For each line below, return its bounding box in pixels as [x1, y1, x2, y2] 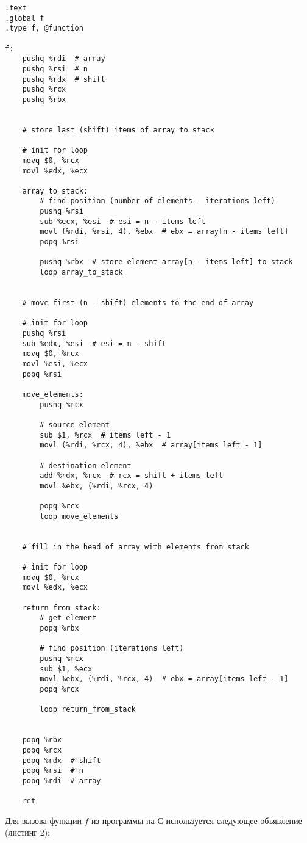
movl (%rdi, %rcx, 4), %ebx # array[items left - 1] [40, 441, 263, 450]
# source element [40, 420, 110, 429]
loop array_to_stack [40, 268, 123, 277]
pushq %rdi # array [22, 54, 105, 63]
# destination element [40, 461, 132, 470]
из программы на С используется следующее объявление [91, 814, 302, 827]
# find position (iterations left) [40, 644, 184, 653]
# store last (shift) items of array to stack [22, 125, 214, 134]
